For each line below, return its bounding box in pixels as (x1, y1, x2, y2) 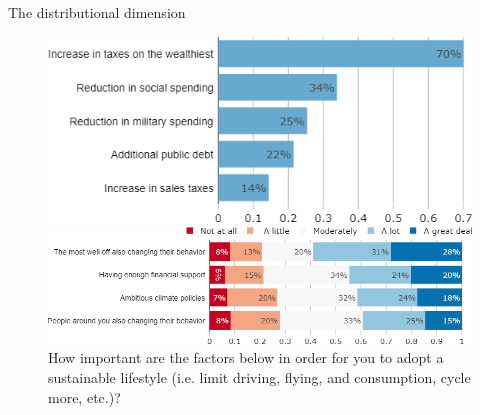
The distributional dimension (8, 2, 186, 22)
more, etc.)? (48, 386, 121, 407)
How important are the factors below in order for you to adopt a (48, 347, 444, 368)
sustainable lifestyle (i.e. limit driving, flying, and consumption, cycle (48, 367, 471, 388)
